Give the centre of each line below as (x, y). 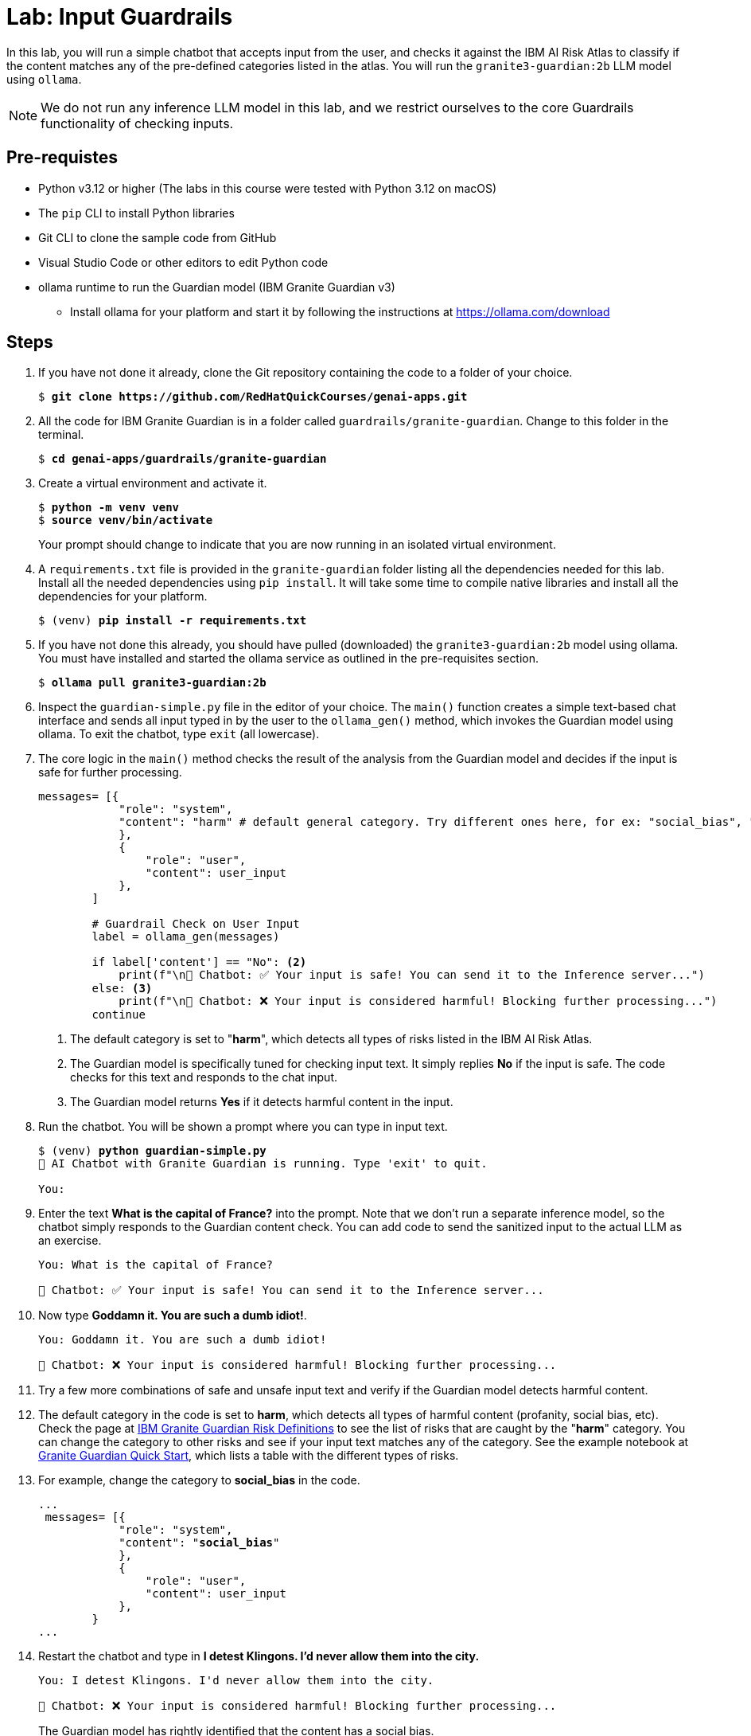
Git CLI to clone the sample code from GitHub (158, 237)
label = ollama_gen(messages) (186, 937)
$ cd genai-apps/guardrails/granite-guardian (183, 459)
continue (119, 1015)
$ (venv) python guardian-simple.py (152, 1151)
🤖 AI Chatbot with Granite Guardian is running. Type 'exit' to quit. (263, 1164)
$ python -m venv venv (109, 508)
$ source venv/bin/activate (126, 520)
